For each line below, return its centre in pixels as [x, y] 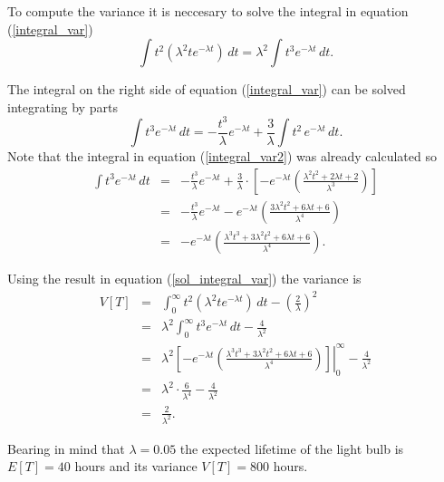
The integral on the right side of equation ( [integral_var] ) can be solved [207, 89]
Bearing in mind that [66, 448]
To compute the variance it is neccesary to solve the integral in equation [208, 11]
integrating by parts [63, 106]
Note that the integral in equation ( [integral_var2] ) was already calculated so [222, 156]
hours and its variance [136, 466]
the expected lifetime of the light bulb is [292, 448]
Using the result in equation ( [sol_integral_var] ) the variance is [184, 279]
